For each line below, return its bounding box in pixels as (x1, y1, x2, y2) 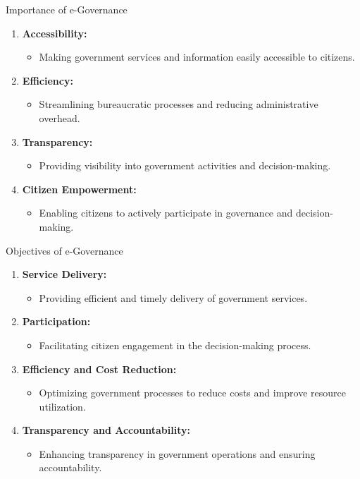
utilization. (39, 399, 86, 413)
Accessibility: (22, 25, 87, 40)
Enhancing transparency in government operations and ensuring (39, 446, 316, 461)
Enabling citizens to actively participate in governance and (39, 205, 293, 220)
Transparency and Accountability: (22, 423, 190, 437)
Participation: (22, 314, 91, 329)
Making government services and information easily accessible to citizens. (39, 49, 355, 64)
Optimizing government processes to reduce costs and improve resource (39, 385, 347, 400)
